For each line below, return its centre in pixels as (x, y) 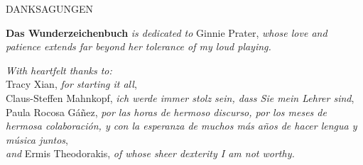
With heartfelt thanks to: (59, 70)
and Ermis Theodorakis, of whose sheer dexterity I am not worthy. (150, 153)
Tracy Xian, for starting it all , (71, 84)
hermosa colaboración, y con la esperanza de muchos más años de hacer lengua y (181, 126)
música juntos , (37, 139)
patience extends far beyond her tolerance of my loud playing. (139, 46)
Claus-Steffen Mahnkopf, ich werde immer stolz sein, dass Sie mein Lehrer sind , (180, 97)
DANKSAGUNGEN (50, 8)
